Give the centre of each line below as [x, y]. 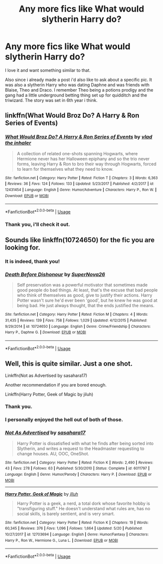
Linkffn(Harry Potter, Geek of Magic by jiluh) [49, 394]
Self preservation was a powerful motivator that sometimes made [82, 285]
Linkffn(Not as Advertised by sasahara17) [46, 375]
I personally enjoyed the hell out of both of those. [64, 419]
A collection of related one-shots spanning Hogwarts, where [77, 153]
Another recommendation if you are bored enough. [56, 385]
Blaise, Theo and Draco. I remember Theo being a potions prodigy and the [79, 90]
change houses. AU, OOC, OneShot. [53, 453]
